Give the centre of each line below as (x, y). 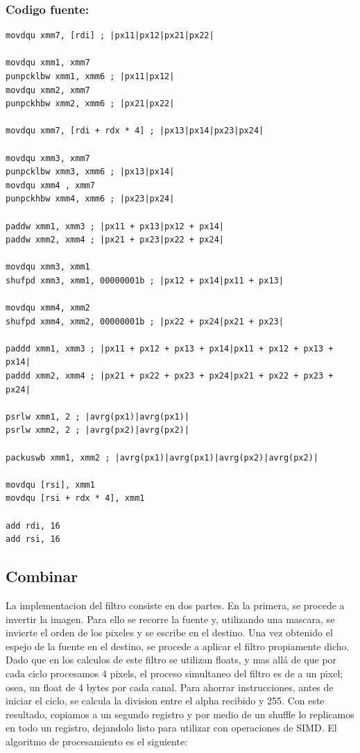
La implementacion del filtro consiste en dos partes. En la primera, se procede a (175, 605)
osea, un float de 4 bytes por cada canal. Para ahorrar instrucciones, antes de (170, 687)
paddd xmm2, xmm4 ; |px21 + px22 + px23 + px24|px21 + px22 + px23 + (170, 376)
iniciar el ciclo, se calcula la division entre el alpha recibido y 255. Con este (165, 701)
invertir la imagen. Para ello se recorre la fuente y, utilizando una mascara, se (170, 619)
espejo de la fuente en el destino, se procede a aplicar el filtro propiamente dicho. (178, 646)
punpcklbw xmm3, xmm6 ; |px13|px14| (90, 172)
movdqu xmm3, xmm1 (48, 267)
